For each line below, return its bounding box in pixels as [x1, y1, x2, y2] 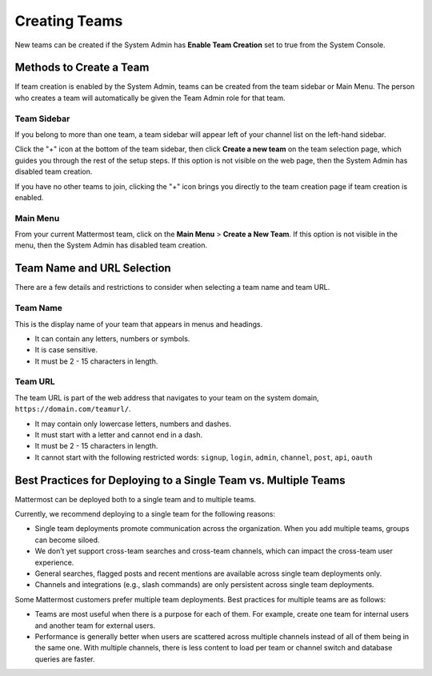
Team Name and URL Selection [14, 261, 171, 276]
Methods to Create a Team [14, 61, 150, 74]
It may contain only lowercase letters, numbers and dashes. [34, 419, 232, 429]
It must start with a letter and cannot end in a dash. [34, 430, 203, 440]
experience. [34, 557, 74, 567]
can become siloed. [34, 535, 100, 545]
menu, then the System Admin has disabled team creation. [14, 240, 208, 250]
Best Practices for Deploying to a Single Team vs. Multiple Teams [14, 473, 346, 487]
